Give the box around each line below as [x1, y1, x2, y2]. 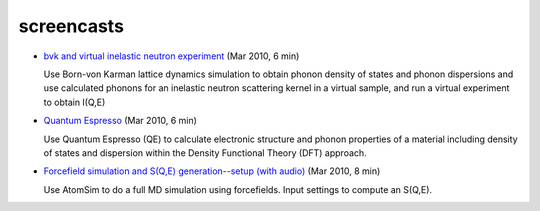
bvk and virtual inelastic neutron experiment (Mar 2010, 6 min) [43, 50, 300, 62]
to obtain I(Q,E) [43, 96, 106, 108]
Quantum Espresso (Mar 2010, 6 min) [43, 115, 197, 127]
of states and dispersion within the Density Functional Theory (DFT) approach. [43, 146, 367, 159]
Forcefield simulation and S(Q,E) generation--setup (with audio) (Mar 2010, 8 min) [43, 165, 381, 177]
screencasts [18, 15, 125, 37]
